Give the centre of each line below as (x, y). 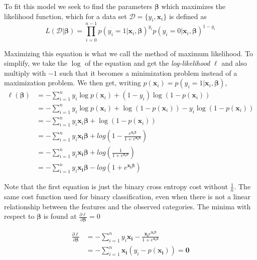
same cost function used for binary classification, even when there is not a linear (127, 196)
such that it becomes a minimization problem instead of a (148, 73)
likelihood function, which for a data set (66, 16)
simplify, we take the (36, 63)
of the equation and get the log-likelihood (148, 63)
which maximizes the (194, 6)
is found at (60, 216)
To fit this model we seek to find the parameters (78, 6)
